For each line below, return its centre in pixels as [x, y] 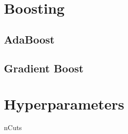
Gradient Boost [44, 68]
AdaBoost [29, 39]
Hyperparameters [64, 104]
